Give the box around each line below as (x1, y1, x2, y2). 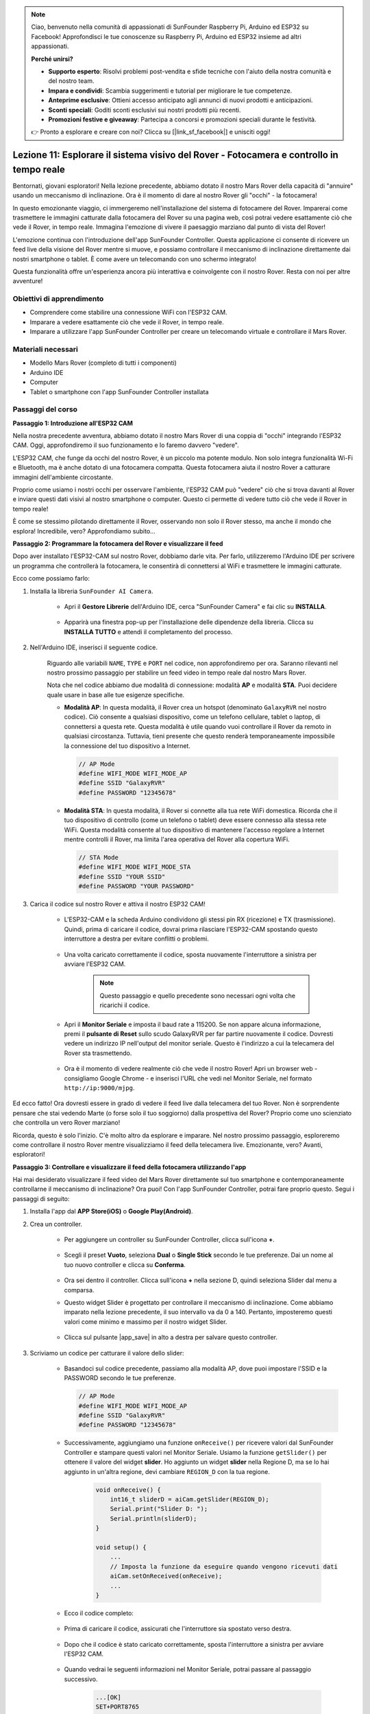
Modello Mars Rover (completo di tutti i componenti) (29, 359, 177, 367)
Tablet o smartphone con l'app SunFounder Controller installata (29, 387, 209, 396)
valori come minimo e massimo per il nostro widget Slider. (64, 1317, 227, 1326)
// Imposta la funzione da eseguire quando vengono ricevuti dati (110, 1562, 338, 1570)
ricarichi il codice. (99, 1001, 150, 1009)
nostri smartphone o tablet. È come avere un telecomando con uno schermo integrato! (12, 254, 257, 263)
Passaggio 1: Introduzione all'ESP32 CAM (12, 419, 134, 427)
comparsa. (64, 1285, 95, 1294)
